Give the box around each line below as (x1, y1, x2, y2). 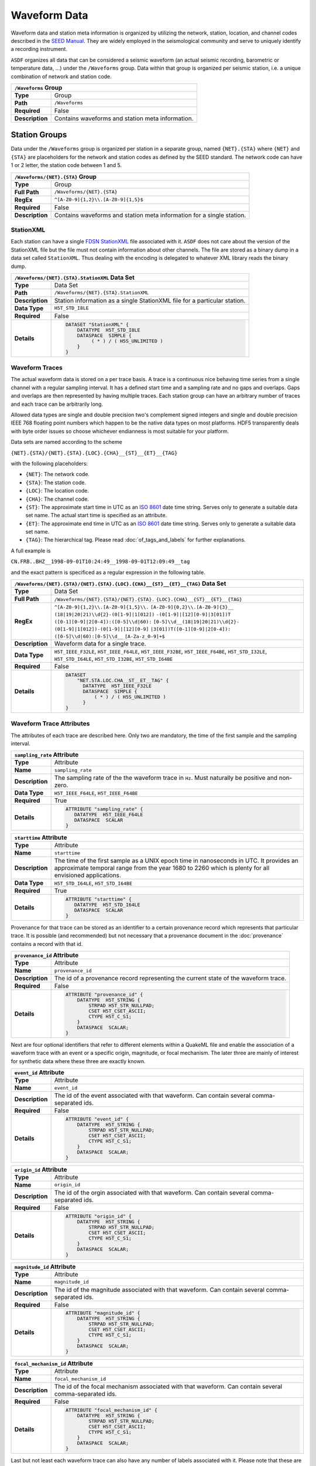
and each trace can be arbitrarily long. (11, 401, 104, 408)
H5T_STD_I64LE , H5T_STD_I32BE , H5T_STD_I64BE (54, 654, 173, 663)
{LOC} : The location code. (25, 487, 90, 494)
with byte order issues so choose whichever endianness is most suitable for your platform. (11, 427, 229, 435)
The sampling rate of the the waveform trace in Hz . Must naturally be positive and (54, 774, 278, 782)
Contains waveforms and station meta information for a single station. (54, 211, 246, 219)
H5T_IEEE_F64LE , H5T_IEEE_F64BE (54, 789, 138, 797)
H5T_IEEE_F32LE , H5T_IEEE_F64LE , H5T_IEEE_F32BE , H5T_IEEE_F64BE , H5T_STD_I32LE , (54, 647, 267, 656)
